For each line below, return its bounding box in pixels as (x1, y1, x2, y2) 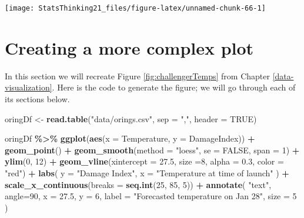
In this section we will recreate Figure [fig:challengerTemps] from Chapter (5, 69, 270, 82)
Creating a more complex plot (5, 35, 254, 59)
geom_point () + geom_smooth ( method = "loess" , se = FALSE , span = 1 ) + (5, 143, 300, 156)
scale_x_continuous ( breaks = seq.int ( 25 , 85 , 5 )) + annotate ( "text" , (5, 178, 272, 190)
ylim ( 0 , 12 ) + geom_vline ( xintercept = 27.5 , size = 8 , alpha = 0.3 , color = (5, 155, 284, 167)
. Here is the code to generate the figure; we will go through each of (52, 81, 296, 93)
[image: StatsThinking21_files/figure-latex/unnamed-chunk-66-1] (5, 4, 266, 12)
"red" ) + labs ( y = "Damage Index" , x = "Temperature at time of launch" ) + (5, 166, 289, 179)
